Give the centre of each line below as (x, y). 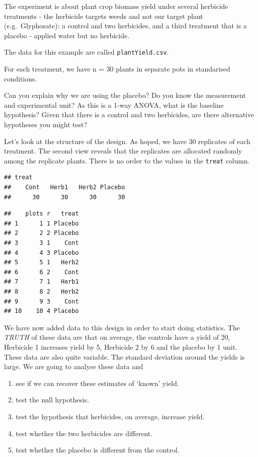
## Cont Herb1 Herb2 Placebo (65, 188)
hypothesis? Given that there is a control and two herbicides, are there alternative (129, 114)
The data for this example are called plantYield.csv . (86, 52)
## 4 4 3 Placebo (42, 253)
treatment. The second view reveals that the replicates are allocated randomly (123, 151)
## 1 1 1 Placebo (42, 223)
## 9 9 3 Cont (42, 301)
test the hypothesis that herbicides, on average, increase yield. (110, 416)
